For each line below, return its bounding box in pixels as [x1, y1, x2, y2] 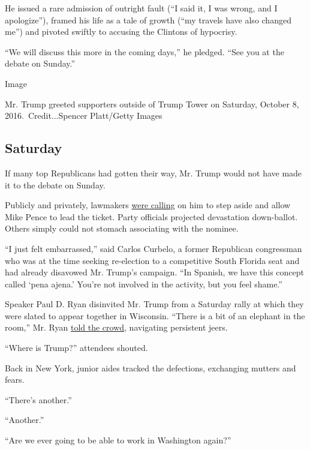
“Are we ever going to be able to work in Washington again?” [5, 434, 231, 446]
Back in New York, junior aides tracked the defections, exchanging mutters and [5, 361, 296, 374]
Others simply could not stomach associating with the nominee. [5, 222, 239, 235]
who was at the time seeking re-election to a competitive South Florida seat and [5, 254, 300, 266]
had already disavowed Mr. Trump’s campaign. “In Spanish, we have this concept [5, 266, 304, 278]
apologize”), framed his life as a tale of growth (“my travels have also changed [5, 13, 291, 26]
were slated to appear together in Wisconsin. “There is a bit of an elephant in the [5, 309, 305, 322]
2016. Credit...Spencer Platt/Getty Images [5, 109, 162, 122]
